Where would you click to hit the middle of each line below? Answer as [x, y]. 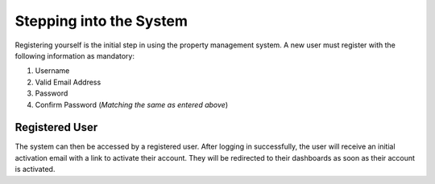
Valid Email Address [68, 82]
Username [52, 71]
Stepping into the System [101, 21]
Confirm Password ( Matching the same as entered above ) [132, 104]
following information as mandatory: [75, 55]
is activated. [35, 170]
